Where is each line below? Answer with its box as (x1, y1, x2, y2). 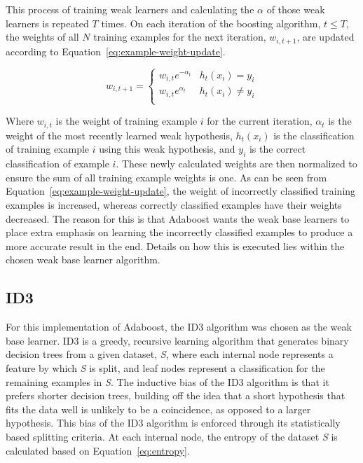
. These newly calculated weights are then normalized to (116, 156, 357, 171)
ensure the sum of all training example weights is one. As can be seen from (6, 170, 327, 184)
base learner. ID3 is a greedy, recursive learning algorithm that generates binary (6, 333, 349, 347)
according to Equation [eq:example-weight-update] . (6, 43, 226, 58)
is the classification (273, 127, 355, 142)
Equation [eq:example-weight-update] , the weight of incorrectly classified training (6, 184, 356, 198)
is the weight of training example (55, 113, 198, 128)
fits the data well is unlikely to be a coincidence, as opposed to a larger (6, 401, 311, 416)
